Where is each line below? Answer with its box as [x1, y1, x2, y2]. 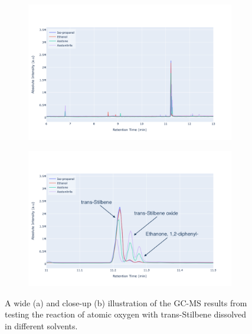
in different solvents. [5, 320, 78, 332]
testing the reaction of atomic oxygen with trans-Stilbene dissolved [5, 308, 247, 320]
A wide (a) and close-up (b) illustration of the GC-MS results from [5, 296, 247, 309]
